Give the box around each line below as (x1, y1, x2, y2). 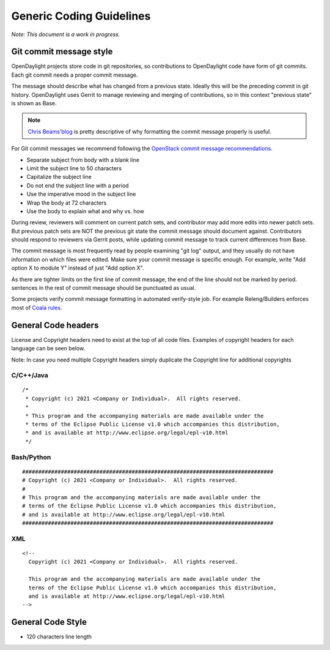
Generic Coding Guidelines (11, 9, 151, 23)
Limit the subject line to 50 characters (26, 164, 122, 172)
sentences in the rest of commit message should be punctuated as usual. (11, 284, 196, 292)
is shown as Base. (11, 100, 57, 107)
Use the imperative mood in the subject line (26, 191, 136, 198)
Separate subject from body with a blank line (26, 156, 140, 164)
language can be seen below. (11, 345, 86, 352)
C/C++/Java (11, 371, 49, 380)
